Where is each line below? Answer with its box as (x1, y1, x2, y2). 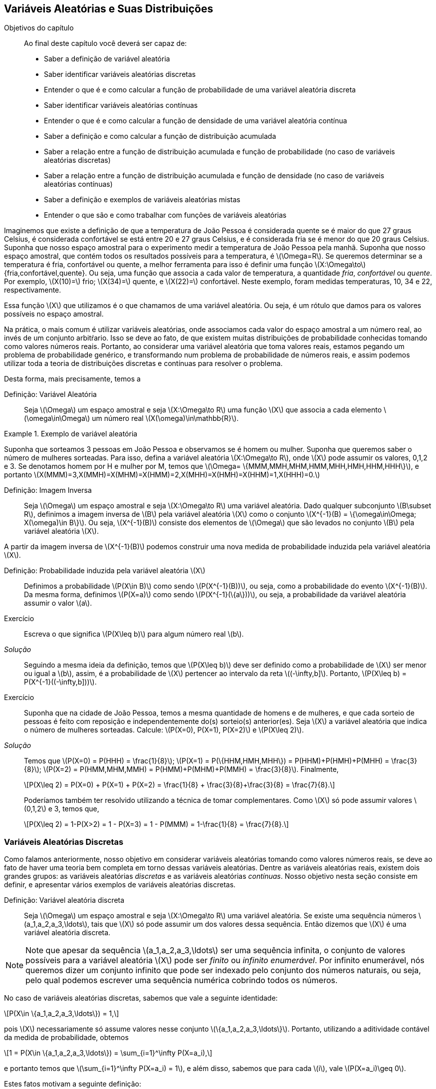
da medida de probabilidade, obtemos (4, 1033, 129, 1042)
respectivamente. (4, 286, 61, 295)
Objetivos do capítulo (4, 23, 74, 32)
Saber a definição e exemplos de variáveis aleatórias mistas (44, 195, 240, 204)
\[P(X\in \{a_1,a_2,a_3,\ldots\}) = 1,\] (4, 1009, 119, 1018)
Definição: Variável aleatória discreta (4, 896, 125, 905)
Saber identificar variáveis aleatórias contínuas (44, 101, 198, 110)
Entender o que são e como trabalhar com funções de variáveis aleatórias (44, 211, 287, 220)
